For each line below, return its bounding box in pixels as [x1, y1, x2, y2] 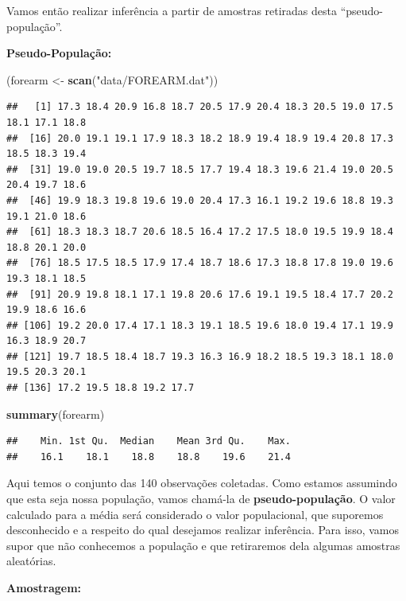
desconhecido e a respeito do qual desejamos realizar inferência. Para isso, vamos [6, 521, 399, 538]
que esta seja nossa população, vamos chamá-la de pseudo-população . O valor [6, 490, 396, 507]
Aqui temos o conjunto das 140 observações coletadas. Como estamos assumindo [6, 474, 397, 491]
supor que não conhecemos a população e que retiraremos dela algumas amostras [6, 537, 400, 553]
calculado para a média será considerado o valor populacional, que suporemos [6, 505, 384, 522]
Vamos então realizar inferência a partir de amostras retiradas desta [6, 2, 338, 18]
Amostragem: [6, 580, 82, 595]
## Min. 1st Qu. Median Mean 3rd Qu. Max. [6, 435, 291, 447]
